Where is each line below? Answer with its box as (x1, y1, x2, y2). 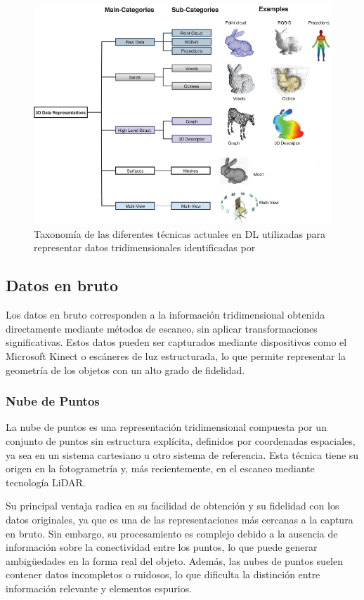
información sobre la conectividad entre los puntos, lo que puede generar (6, 540, 318, 554)
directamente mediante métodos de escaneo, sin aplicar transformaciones (6, 321, 318, 335)
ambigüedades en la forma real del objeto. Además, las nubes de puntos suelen (6, 553, 344, 568)
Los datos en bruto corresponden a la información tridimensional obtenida (6, 307, 325, 322)
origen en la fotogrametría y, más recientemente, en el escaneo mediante (6, 461, 315, 476)
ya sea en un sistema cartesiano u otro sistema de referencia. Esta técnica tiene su (6, 447, 359, 462)
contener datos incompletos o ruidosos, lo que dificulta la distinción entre (6, 567, 320, 582)
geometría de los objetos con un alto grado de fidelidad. (6, 362, 245, 377)
